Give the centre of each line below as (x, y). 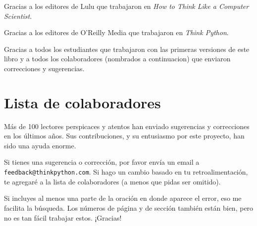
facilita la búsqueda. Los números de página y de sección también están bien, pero (129, 207)
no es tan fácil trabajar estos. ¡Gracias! (63, 217)
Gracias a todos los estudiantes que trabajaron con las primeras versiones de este (127, 49)
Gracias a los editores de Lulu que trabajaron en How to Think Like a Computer (127, 6)
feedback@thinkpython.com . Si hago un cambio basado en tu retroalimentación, (126, 172)
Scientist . (18, 16)
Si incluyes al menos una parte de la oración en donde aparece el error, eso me (123, 198)
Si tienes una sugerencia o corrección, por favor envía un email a (102, 162)
